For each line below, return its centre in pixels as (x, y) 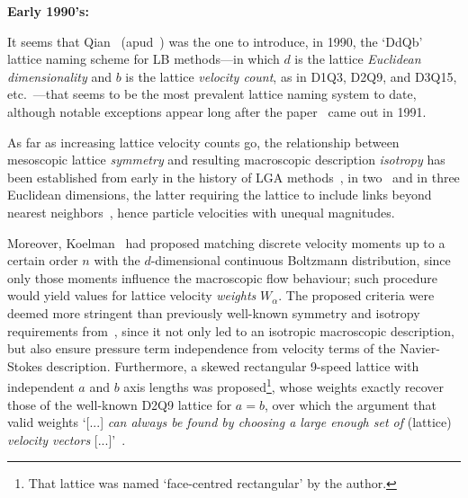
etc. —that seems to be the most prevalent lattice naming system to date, (212, 94)
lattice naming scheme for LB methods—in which (144, 59)
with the (117, 260)
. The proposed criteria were (356, 295)
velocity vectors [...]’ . (67, 439)
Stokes (25, 365)
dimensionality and (59, 76)
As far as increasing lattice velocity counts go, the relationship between (203, 142)
